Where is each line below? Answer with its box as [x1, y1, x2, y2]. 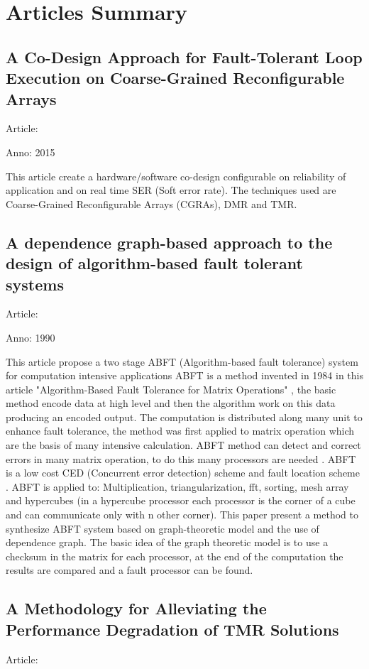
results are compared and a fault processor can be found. [6, 562, 253, 577]
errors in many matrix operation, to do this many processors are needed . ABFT [6, 451, 356, 466]
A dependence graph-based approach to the [6, 231, 333, 253]
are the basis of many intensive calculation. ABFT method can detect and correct [6, 437, 361, 452]
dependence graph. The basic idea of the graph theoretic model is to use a [6, 535, 329, 550]
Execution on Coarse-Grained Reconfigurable [6, 67, 345, 89]
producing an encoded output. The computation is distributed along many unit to [6, 409, 363, 424]
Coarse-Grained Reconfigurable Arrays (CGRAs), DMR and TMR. [6, 196, 297, 211]
